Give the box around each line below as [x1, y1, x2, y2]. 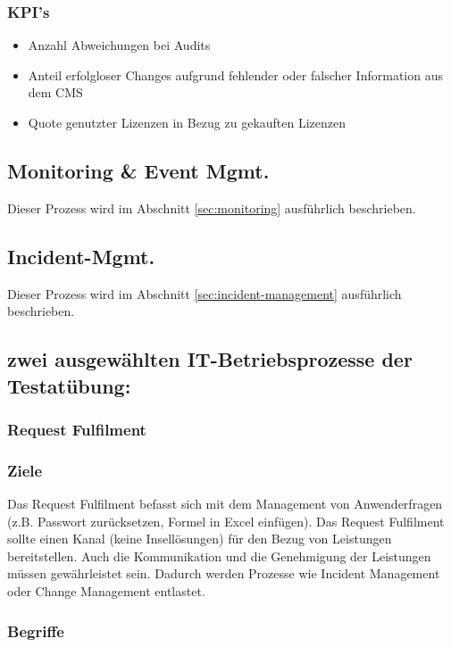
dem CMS [28, 83, 83, 102]
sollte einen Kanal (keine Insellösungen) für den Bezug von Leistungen [7, 529, 392, 548]
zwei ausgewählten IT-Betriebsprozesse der [7, 345, 413, 373]
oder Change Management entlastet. [7, 581, 205, 600]
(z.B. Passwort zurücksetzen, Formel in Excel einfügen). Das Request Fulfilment [7, 511, 445, 530]
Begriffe [7, 619, 64, 642]
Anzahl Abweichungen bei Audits [28, 36, 211, 54]
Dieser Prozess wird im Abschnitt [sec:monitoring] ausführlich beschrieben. [7, 198, 416, 217]
